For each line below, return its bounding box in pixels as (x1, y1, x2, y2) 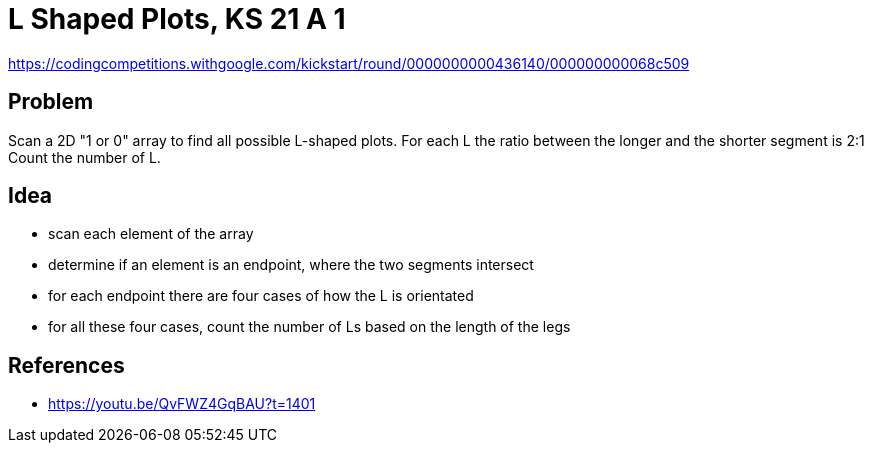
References (8, 352, 125, 378)
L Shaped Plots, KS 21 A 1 (8, 2, 346, 36)
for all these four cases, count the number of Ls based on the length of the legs (48, 318, 571, 336)
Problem (8, 89, 94, 115)
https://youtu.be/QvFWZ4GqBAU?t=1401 (48, 395, 316, 413)
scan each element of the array (48, 225, 254, 243)
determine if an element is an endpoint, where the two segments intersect (48, 256, 534, 274)
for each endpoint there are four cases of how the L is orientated (48, 287, 474, 305)
